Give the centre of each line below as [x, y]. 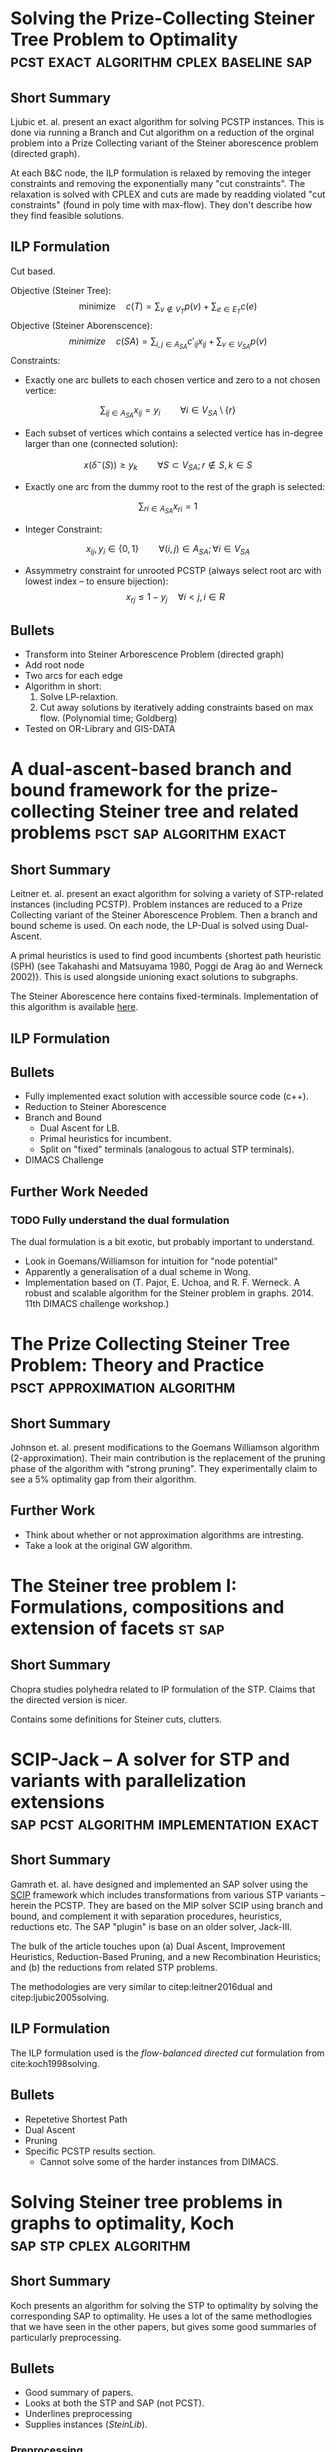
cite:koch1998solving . [55, 2063]
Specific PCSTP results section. [90, 2151]
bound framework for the [116, 790]
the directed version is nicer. [69, 1699]
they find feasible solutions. [67, 215]
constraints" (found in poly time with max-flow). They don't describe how [161, 205]
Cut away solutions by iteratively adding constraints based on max [176, 708]
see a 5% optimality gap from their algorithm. [103, 1479]
